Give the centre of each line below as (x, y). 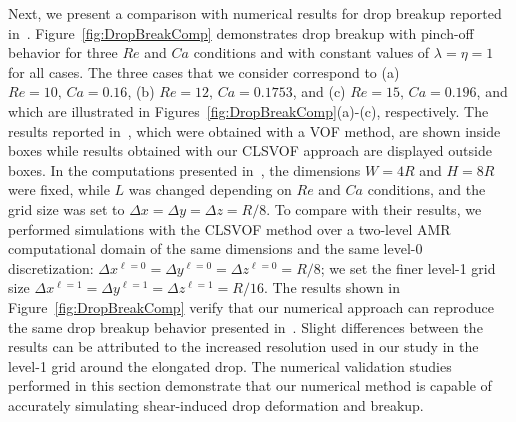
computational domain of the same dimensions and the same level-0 (215, 248)
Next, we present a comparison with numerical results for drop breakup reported (255, 13)
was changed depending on (210, 189)
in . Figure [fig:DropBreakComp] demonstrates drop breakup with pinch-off (241, 32)
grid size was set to (66, 208)
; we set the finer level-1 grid (408, 267)
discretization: (51, 267)
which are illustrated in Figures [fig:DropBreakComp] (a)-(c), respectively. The (248, 110)
